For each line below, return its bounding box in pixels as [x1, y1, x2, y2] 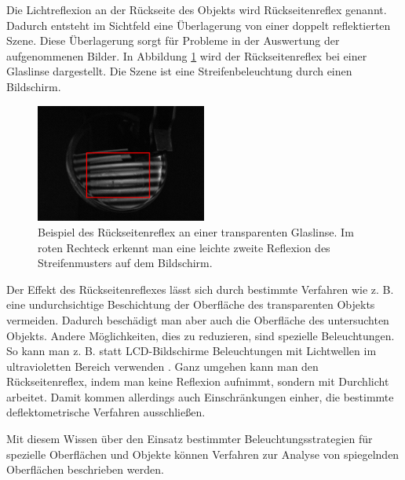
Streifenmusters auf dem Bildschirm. [38, 255, 213, 271]
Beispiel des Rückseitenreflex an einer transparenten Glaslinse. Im [38, 223, 354, 240]
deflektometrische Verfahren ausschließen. [6, 404, 206, 420]
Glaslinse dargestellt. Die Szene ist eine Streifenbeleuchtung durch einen [6, 63, 352, 79]
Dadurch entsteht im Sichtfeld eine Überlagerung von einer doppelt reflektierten [6, 16, 391, 33]
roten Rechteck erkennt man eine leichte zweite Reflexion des [38, 239, 330, 255]
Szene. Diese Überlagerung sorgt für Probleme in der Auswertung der [6, 32, 340, 49]
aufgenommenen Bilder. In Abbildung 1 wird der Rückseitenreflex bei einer [6, 47, 367, 64]
